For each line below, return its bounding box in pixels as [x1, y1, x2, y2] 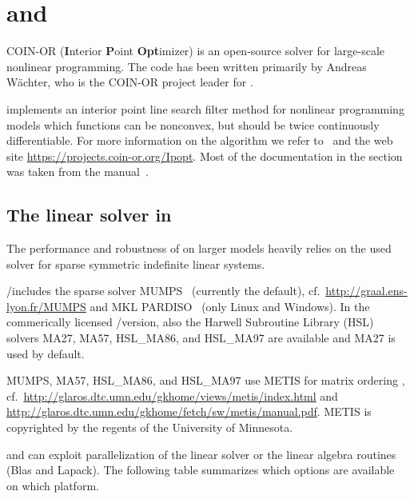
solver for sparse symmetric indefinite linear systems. [6, 255, 265, 272]
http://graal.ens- [325, 282, 408, 299]
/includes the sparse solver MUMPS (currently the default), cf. [6, 282, 320, 299]
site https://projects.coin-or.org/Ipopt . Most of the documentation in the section [6, 147, 403, 164]
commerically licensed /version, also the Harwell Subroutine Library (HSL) [6, 313, 374, 330]
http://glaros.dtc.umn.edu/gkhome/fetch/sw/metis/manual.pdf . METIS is [6, 403, 372, 420]
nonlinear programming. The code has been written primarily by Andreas [6, 58, 367, 74]
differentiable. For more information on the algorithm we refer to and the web [6, 132, 393, 149]
